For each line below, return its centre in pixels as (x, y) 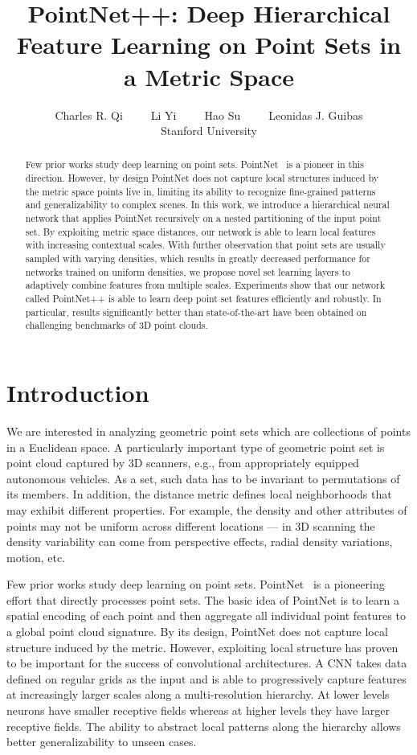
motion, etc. (36, 557)
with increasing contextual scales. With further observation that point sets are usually (205, 245)
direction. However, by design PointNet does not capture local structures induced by (202, 178)
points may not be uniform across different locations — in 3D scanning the (191, 525)
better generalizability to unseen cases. (102, 742)
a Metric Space (209, 76)
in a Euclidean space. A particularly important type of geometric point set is (196, 447)
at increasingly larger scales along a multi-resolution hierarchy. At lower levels (198, 694)
